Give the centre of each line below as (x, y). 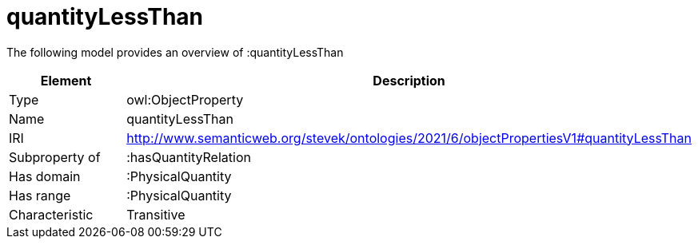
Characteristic (51, 214)
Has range (40, 195)
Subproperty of (55, 157)
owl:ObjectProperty (185, 99)
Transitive (156, 214)
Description (409, 80)
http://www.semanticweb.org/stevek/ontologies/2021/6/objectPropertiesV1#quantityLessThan (409, 138)
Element (66, 80)
